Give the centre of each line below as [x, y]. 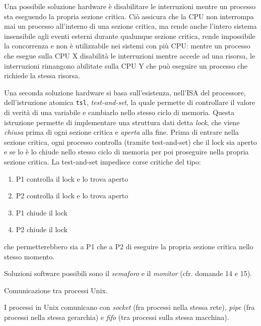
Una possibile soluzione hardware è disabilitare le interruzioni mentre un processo [130, 6]
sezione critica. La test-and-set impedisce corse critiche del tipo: [103, 161]
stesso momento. [29, 256]
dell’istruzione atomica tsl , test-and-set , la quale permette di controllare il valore [130, 102]
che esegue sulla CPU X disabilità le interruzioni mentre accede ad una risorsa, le [130, 55]
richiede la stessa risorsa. [42, 75]
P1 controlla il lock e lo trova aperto [72, 178]
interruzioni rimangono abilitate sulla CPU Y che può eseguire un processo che [126, 65]
